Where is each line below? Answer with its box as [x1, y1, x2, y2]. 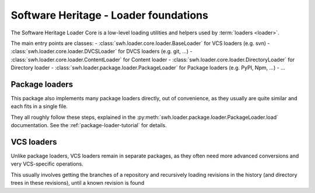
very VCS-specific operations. [10, 160, 84, 167]
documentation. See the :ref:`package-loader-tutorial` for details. [10, 122, 167, 129]
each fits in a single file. [10, 103, 68, 110]
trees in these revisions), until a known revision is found [10, 180, 145, 187]
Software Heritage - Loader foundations [10, 9, 208, 22]
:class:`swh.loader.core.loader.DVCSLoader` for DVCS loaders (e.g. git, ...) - [10, 48, 192, 55]
